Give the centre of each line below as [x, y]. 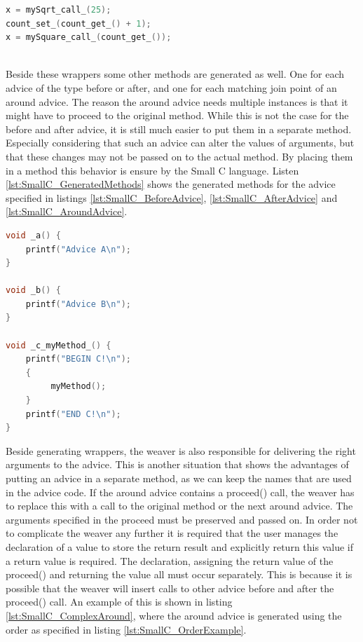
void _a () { [33, 235]
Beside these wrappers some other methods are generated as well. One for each [175, 74]
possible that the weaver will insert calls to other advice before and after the [170, 588]
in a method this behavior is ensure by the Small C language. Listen [152, 170]
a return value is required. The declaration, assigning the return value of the [170, 560]
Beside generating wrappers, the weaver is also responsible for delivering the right [181, 450]
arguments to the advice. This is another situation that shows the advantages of [177, 464]
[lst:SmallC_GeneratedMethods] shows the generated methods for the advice [171, 184]
